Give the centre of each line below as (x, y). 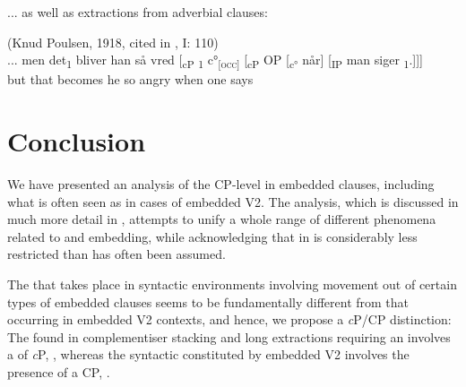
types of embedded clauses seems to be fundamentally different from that (208, 301)
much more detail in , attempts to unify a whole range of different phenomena (222, 219)
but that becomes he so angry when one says (130, 79)
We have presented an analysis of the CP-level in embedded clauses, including (221, 184)
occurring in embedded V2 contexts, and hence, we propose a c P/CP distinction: (229, 319)
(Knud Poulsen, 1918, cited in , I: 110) (113, 42)
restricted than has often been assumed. (116, 254)
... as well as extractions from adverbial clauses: (138, 12)
